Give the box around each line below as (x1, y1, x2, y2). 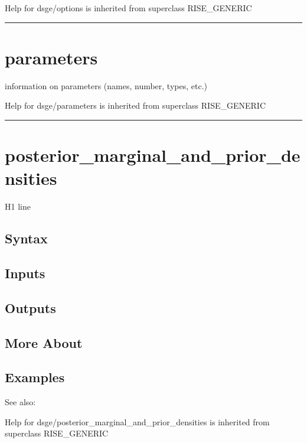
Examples (5, 368, 65, 386)
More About (5, 333, 83, 351)
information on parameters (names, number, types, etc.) (5, 79, 207, 92)
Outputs (5, 298, 56, 317)
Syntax (5, 229, 48, 247)
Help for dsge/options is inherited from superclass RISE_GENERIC (5, 2, 252, 14)
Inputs (5, 263, 45, 282)
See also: (5, 396, 36, 408)
